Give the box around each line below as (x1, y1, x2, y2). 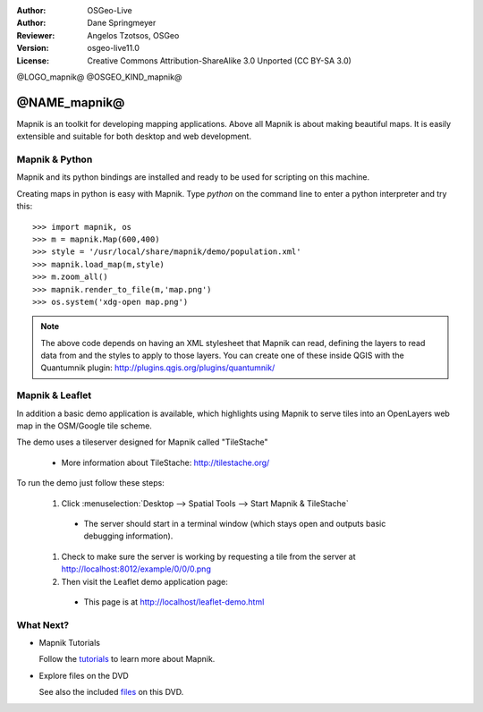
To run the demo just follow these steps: (16, 478, 165, 488)
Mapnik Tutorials (38, 638, 100, 648)
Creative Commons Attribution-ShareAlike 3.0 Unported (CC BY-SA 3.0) (87, 55, 352, 66)
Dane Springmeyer (87, 18, 157, 29)
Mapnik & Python (16, 153, 93, 165)
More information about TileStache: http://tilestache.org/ (61, 457, 270, 468)
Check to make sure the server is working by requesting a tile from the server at (61, 551, 357, 562)
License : (16, 55, 49, 66)
